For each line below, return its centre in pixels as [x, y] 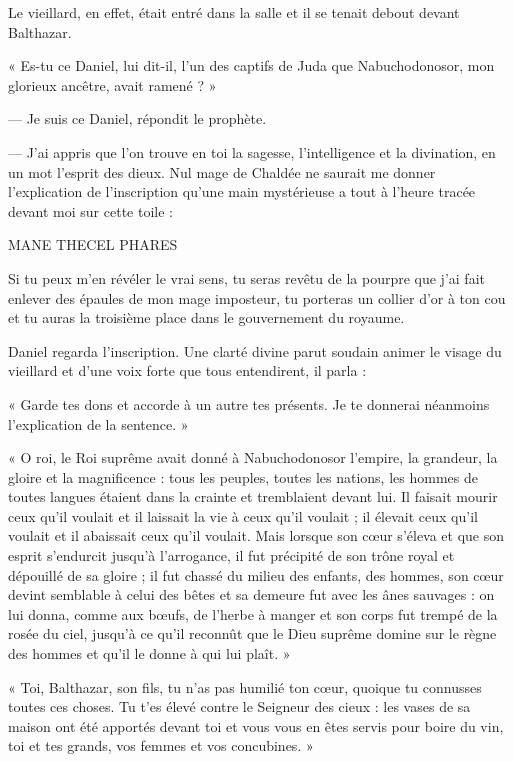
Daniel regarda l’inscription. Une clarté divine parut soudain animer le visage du [255, 350]
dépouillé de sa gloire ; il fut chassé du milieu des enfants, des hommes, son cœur [256, 574]
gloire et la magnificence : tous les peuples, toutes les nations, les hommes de [243, 476]
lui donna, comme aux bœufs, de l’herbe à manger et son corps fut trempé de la [253, 613]
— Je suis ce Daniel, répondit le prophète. [137, 118]
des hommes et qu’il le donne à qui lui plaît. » [149, 653]
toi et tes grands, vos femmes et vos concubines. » [161, 745]
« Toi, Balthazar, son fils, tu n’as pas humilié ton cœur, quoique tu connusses [245, 686]
